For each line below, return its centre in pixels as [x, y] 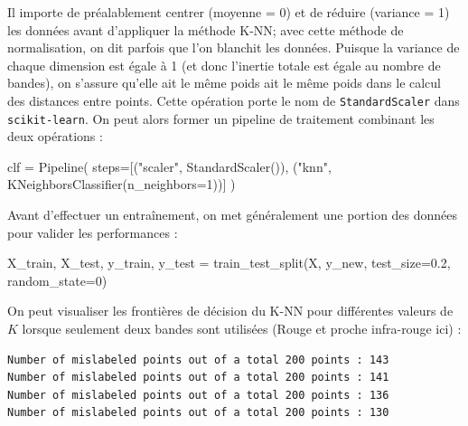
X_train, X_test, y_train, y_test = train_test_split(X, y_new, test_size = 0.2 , [229, 263]
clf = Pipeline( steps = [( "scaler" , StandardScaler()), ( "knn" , [169, 166]
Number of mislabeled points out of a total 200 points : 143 [198, 360]
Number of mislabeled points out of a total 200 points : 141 [198, 378]
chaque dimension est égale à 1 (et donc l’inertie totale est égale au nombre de [224, 65]
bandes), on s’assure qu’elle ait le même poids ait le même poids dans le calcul [225, 83]
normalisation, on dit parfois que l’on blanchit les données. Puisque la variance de [234, 47]
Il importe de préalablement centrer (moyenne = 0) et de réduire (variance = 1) [229, 12]
